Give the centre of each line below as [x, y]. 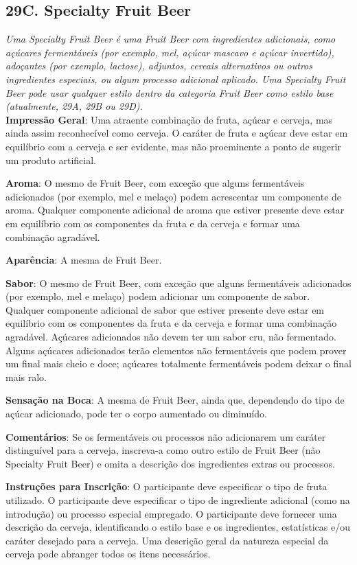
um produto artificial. [51, 160]
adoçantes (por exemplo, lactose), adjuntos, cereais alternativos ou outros [159, 66]
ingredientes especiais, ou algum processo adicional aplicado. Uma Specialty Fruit [176, 79]
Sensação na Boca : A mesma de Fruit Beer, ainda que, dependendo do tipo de [175, 400]
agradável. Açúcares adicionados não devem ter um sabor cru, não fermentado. [171, 337]
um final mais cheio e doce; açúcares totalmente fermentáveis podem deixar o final [178, 364]
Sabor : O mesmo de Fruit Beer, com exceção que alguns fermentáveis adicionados [178, 282]
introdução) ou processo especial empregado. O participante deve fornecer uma [171, 513]
